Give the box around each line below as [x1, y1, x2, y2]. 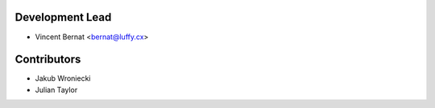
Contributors [14, 53, 81, 66]
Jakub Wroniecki [35, 74, 91, 83]
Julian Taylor [35, 85, 78, 94]
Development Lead [14, 10, 112, 24]
